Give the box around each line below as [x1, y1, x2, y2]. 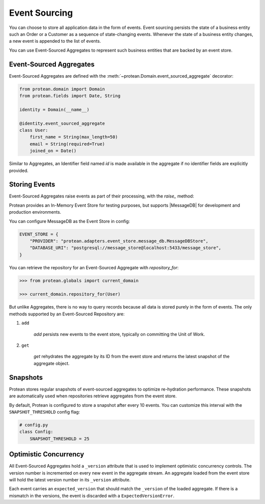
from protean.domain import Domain [19, 86, 105, 92]
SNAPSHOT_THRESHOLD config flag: [9, 409, 80, 415]
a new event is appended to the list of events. [9, 38, 101, 44]
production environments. [9, 209, 61, 215]
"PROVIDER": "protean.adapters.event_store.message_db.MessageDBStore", [29, 238, 209, 244]
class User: [19, 127, 49, 133]
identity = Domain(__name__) [19, 107, 90, 112]
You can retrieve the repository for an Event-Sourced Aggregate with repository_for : [9, 264, 179, 270]
